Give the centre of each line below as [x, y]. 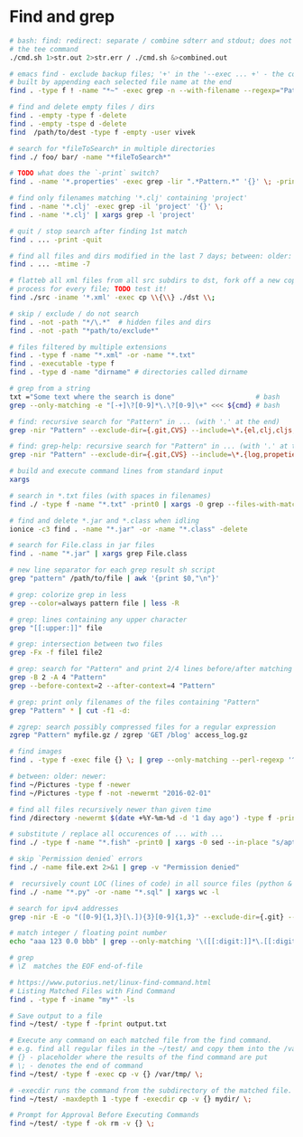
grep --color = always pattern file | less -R [94, 603]
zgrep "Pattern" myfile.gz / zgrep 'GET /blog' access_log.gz [129, 735]
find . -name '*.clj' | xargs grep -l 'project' [102, 214]
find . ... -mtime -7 [50, 264]
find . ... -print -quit [56, 240]
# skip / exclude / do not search [74, 314]
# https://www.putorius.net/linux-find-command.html [110, 982]
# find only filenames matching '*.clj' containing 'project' [129, 198]
